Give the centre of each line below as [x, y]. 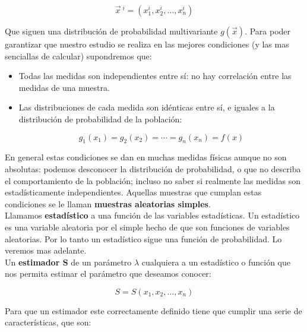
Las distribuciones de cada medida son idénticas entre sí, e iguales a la [147, 107]
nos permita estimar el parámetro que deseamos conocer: [108, 273]
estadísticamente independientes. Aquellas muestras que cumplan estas [133, 192]
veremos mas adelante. [46, 250]
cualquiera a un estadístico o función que [216, 262]
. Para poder [268, 31]
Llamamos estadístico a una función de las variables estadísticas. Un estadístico [152, 215]
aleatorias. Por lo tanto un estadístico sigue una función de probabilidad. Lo [143, 238]
